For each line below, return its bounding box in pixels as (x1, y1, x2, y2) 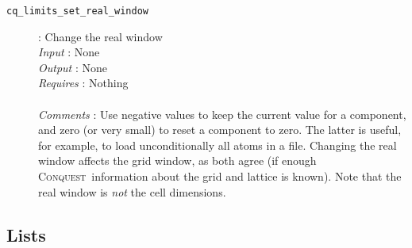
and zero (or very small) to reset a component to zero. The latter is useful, (38, 121, 402, 138)
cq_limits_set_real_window (6, 6, 148, 17)
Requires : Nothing (38, 74, 129, 91)
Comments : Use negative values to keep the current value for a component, (38, 105, 406, 122)
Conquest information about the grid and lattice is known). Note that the (38, 168, 402, 184)
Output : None (38, 59, 107, 75)
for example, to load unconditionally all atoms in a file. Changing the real (38, 136, 397, 153)
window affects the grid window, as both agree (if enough (38, 152, 317, 169)
